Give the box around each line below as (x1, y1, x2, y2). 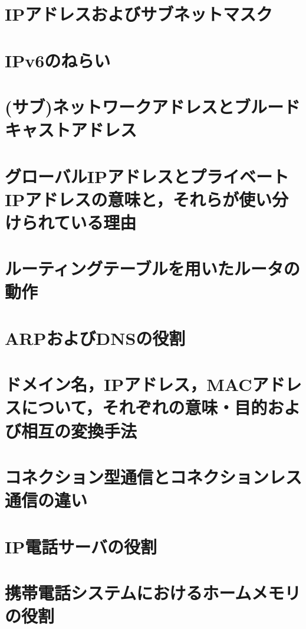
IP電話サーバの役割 (5, 534, 157, 558)
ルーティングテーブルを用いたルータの (5, 256, 300, 281)
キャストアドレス (5, 118, 137, 142)
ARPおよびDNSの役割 (5, 325, 186, 350)
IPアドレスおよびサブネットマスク (5, 2, 273, 26)
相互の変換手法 (21, 418, 137, 442)
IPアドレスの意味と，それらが (5, 187, 239, 211)
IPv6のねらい (5, 48, 111, 72)
